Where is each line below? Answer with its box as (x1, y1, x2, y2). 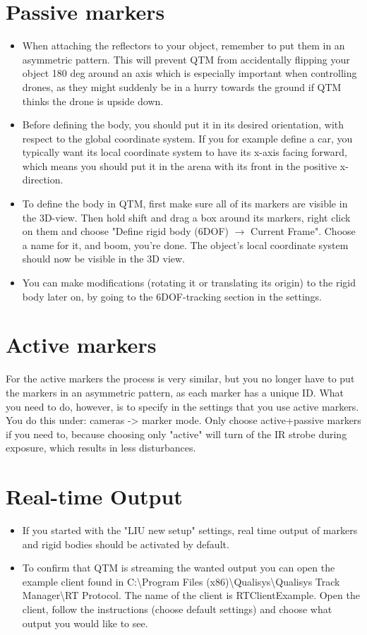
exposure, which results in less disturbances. (6, 440, 196, 455)
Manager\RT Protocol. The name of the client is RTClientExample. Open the (22, 588, 360, 603)
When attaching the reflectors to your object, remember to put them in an (22, 38, 345, 53)
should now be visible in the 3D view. (22, 251, 185, 266)
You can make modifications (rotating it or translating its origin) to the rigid (22, 275, 356, 290)
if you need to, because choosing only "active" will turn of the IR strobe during (6, 426, 347, 441)
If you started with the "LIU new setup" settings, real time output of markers (22, 523, 358, 538)
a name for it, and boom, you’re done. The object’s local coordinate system (22, 237, 349, 252)
